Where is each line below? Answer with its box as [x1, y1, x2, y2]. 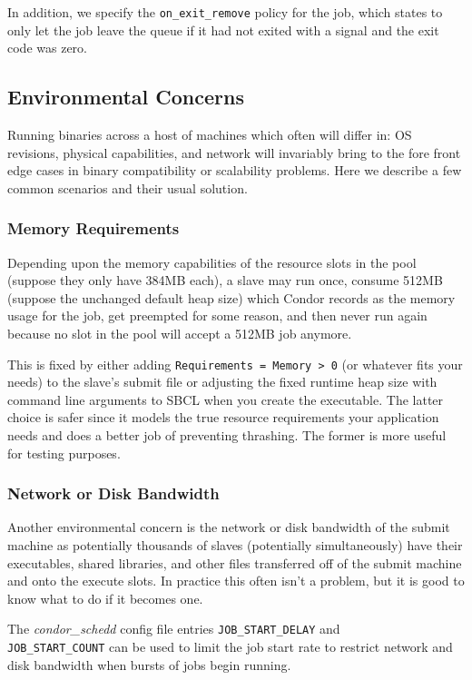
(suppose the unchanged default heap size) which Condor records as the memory [7, 288, 456, 307]
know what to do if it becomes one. [7, 588, 203, 607]
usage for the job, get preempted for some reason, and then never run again [7, 306, 428, 325]
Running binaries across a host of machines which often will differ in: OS [7, 125, 412, 144]
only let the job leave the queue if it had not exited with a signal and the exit [7, 20, 439, 39]
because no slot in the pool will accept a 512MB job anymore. [7, 324, 352, 343]
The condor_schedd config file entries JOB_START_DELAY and [7, 619, 340, 638]
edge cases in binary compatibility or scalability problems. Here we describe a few [7, 161, 462, 180]
